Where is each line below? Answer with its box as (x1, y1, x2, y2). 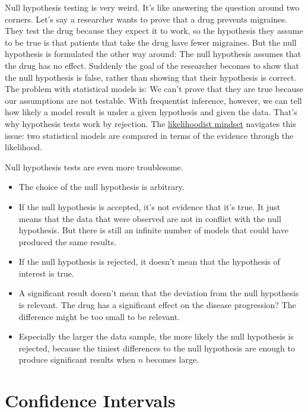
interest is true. (18, 267, 74, 279)
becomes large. (145, 353, 199, 366)
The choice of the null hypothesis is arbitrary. (18, 180, 185, 193)
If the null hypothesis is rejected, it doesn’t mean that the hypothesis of (18, 255, 280, 268)
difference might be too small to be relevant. (18, 310, 180, 322)
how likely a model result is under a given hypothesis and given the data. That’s (5, 106, 297, 118)
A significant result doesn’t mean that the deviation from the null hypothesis (18, 287, 299, 299)
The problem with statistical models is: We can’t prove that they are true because (5, 83, 303, 95)
